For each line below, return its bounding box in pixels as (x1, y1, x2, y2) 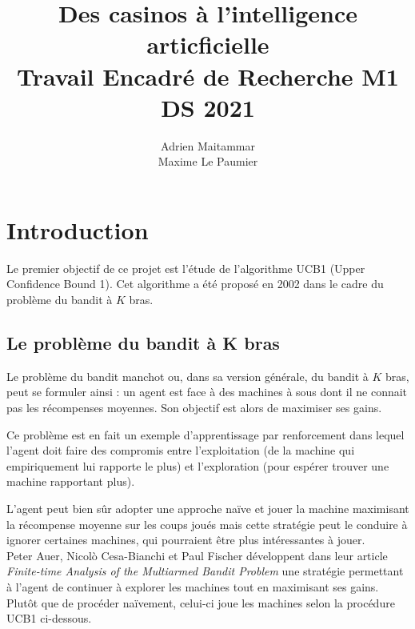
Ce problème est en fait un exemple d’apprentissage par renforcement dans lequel (6, 426, 405, 443)
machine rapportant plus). (6, 473, 135, 490)
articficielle (146, 28, 269, 61)
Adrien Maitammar (161, 137, 255, 154)
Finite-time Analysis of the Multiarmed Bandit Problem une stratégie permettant (6, 563, 404, 579)
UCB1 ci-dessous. (6, 610, 92, 627)
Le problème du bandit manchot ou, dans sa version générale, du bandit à (6, 367, 369, 384)
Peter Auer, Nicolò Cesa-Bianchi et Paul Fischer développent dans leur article (6, 547, 388, 563)
